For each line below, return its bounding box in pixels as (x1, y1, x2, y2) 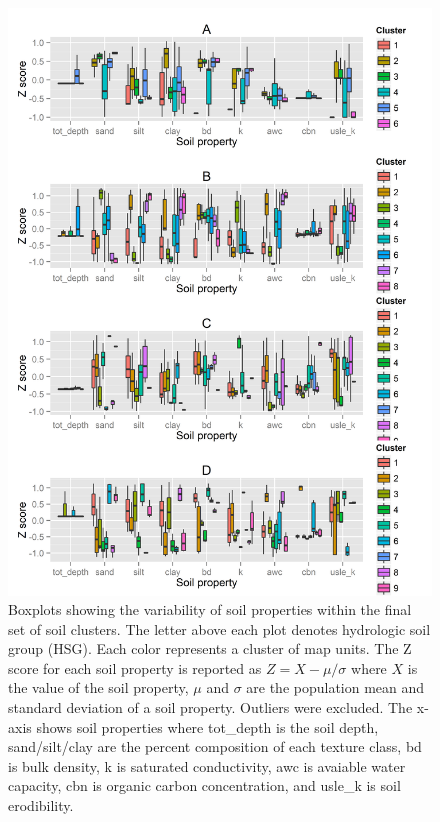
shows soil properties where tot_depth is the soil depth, (36, 716, 379, 737)
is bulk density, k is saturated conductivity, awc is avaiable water (8, 755, 406, 776)
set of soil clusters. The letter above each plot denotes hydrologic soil (8, 618, 431, 639)
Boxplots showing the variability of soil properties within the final (8, 599, 412, 620)
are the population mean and (246, 677, 425, 698)
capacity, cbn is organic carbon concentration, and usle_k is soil (8, 775, 401, 796)
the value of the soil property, (8, 677, 189, 698)
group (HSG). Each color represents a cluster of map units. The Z (8, 638, 412, 659)
